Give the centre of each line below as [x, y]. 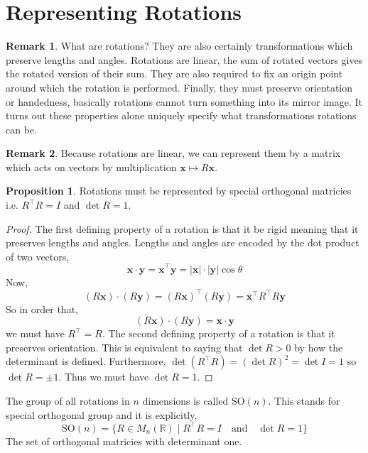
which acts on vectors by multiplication [91, 167]
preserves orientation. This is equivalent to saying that [124, 347]
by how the [319, 347]
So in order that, [42, 309]
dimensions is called [185, 400]
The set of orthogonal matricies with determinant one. [124, 441]
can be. [21, 129]
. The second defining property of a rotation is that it [218, 333]
